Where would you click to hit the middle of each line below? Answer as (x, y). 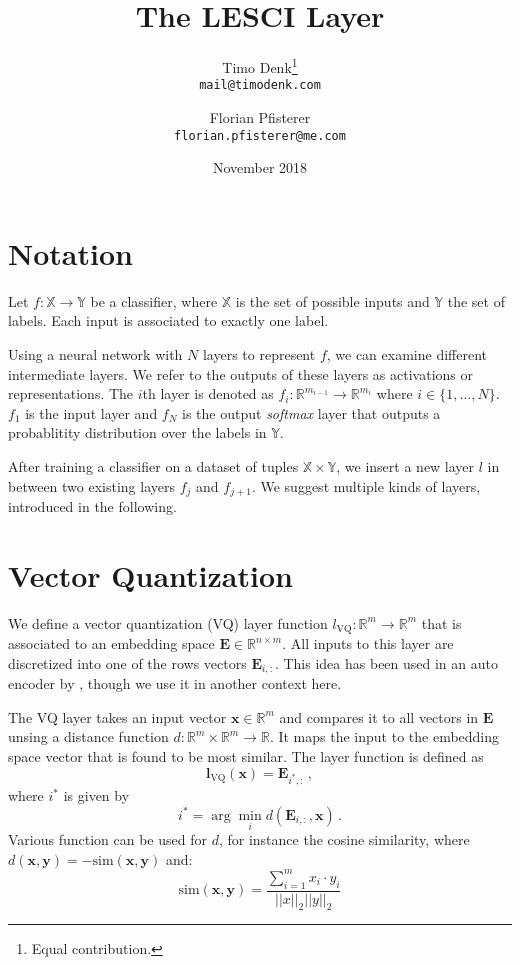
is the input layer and (91, 412)
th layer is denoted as (208, 393)
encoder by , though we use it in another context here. (175, 683)
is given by (96, 795)
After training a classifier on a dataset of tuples (153, 465)
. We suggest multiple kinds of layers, (366, 485)
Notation (70, 252)
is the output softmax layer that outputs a (311, 412)
